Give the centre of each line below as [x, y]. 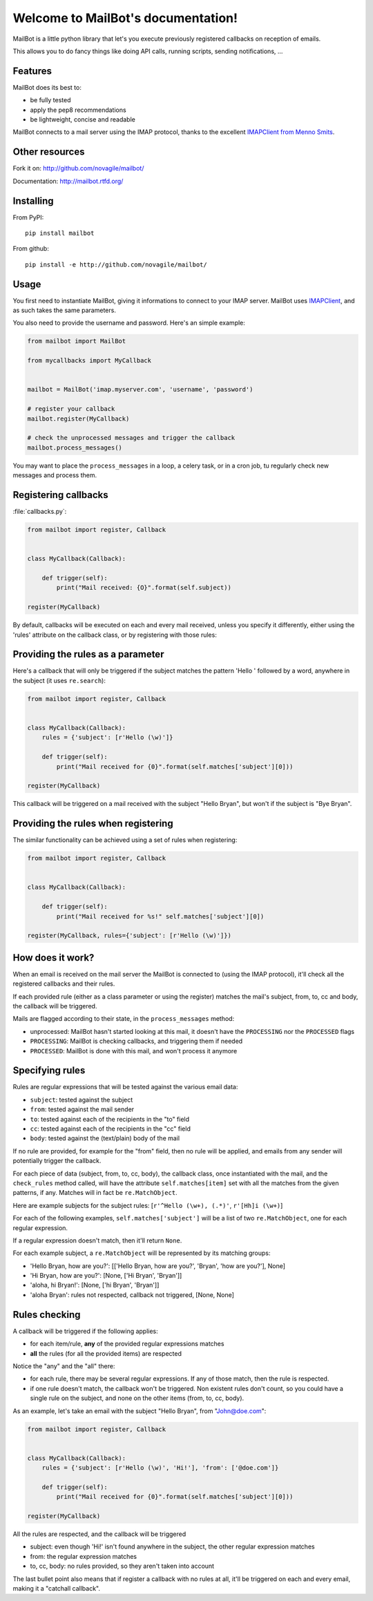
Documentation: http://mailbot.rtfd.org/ [68, 181]
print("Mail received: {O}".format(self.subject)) [144, 588]
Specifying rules [49, 1071]
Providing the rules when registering [93, 824]
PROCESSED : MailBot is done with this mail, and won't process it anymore [134, 1051]
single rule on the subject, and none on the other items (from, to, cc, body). [137, 1398]
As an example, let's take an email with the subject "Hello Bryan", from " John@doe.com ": [140, 1411]
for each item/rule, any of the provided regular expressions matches [127, 1344]
